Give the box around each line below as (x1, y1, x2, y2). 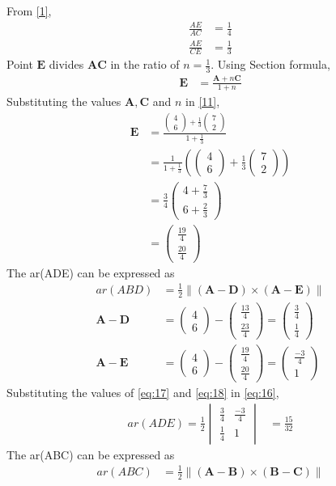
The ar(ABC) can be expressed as (6, 446, 175, 463)
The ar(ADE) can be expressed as (6, 264, 175, 281)
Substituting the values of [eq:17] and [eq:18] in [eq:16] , (6, 384, 279, 401)
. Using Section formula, (211, 56, 330, 73)
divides (49, 56, 84, 73)
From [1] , (6, 2, 52, 19)
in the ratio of (110, 56, 180, 73)
